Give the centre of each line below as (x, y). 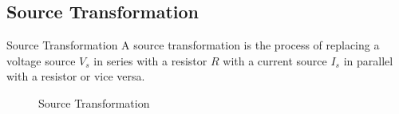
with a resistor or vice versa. (76, 76)
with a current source (275, 60)
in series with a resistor (150, 60)
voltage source (41, 60)
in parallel (368, 60)
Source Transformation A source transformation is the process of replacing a (193, 45)
